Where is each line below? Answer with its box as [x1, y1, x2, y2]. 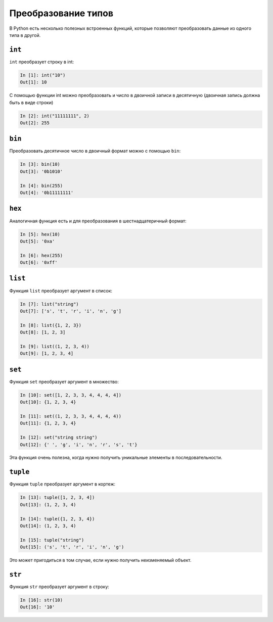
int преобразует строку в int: [9, 59, 74, 65]
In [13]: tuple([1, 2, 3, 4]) [20, 495, 95, 500]
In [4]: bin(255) [20, 182, 63, 188]
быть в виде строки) [9, 99, 54, 106]
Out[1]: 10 [20, 79, 47, 85]
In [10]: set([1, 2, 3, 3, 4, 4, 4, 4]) [20, 392, 121, 398]
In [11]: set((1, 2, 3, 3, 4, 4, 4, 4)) [20, 413, 121, 419]
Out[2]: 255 [20, 120, 50, 126]
